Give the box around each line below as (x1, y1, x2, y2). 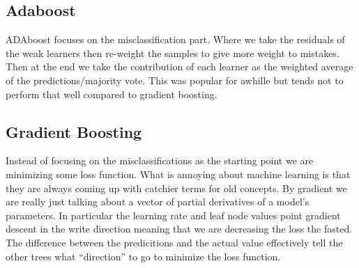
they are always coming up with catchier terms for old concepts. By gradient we (6, 180, 347, 195)
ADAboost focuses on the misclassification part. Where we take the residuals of (6, 32, 345, 47)
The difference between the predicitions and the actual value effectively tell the (6, 235, 343, 249)
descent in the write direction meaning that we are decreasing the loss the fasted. (6, 221, 353, 236)
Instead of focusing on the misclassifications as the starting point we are (6, 153, 314, 168)
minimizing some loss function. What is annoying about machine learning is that (6, 166, 351, 181)
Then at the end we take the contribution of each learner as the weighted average (6, 59, 353, 74)
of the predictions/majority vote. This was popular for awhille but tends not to (6, 72, 344, 87)
